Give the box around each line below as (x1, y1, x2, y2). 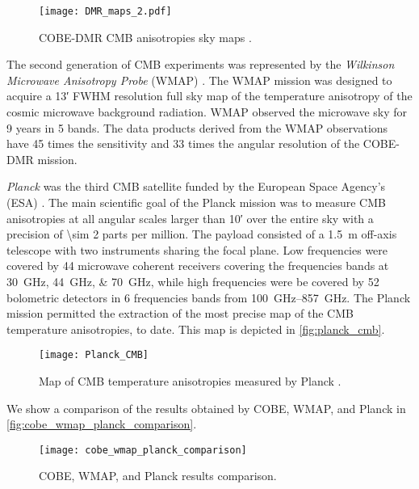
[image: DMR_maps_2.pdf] (39, 6, 172, 17)
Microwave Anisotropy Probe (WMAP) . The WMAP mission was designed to (6, 71, 392, 88)
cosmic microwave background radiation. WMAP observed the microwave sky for (6, 103, 408, 120)
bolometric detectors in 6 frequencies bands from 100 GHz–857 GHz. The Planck (6, 289, 411, 306)
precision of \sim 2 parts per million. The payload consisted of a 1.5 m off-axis (6, 226, 397, 242)
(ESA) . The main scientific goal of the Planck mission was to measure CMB (6, 194, 386, 210)
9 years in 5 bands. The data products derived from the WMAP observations (6, 119, 388, 136)
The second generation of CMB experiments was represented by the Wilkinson (6, 56, 395, 73)
